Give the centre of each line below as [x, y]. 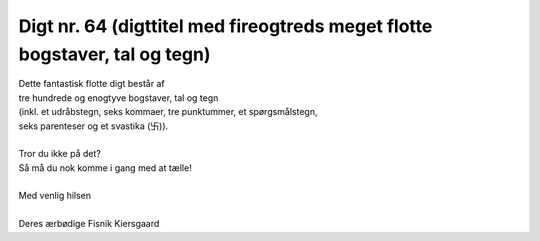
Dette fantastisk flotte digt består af [91, 84]
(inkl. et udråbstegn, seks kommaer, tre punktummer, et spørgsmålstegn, [168, 112]
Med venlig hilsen [55, 196]
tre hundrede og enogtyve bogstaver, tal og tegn [118, 97]
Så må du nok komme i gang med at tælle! [105, 167]
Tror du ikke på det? [60, 154]
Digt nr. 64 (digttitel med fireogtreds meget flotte [225, 26]
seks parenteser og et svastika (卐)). [93, 126]
